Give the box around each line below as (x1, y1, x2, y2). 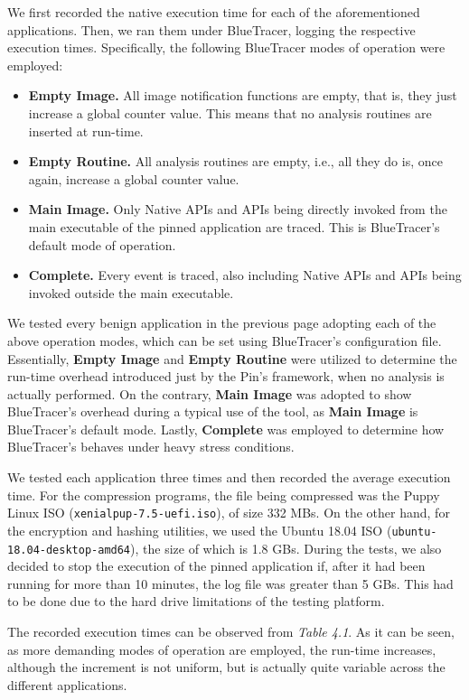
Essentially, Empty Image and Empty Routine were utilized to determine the (7, 349, 457, 368)
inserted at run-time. (28, 121, 144, 140)
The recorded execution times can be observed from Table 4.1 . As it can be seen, (7, 622, 455, 640)
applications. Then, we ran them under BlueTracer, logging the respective (7, 20, 416, 39)
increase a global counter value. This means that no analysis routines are (28, 103, 432, 122)
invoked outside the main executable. (28, 283, 234, 302)
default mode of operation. (28, 235, 176, 254)
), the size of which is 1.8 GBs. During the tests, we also (130, 538, 442, 557)
